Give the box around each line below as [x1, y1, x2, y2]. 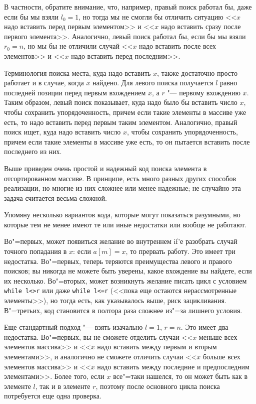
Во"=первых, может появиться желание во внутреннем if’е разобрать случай [4, 236, 237, 246]
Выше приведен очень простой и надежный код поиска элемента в [4, 163, 207, 173]
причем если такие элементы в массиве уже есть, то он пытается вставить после [4, 136, 250, 147]
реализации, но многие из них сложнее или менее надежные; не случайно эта [4, 183, 241, 193]
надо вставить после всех [139, 41, 216, 51]
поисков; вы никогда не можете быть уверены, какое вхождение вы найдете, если [4, 265, 252, 276]
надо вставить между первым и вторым [97, 341, 217, 352]
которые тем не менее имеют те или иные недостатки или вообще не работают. [4, 219, 247, 229]
